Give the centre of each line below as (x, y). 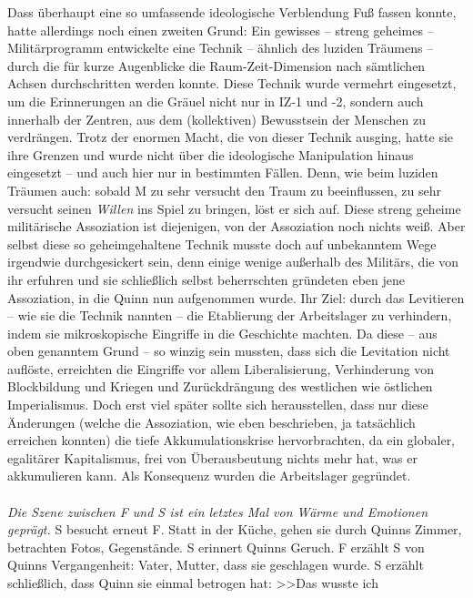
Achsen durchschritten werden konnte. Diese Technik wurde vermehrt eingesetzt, (232, 83)
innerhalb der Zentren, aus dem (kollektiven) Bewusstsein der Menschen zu (216, 119)
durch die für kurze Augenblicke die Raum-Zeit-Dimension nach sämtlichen (216, 65)
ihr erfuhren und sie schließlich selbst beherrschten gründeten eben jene (206, 279)
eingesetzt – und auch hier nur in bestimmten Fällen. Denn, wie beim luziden (223, 172)
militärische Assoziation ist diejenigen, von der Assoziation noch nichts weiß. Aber (236, 226)
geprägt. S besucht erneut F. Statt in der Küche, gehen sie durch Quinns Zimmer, (235, 529)
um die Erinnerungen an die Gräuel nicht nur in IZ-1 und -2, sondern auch (216, 101)
